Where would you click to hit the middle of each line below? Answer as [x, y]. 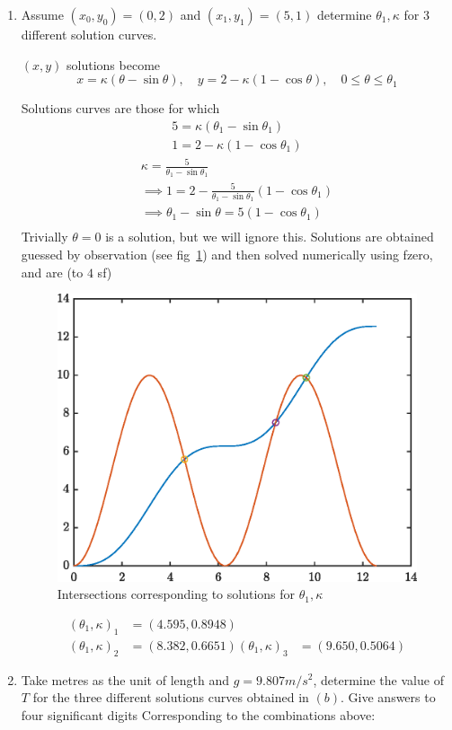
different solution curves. [89, 34]
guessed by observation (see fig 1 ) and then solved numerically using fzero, [227, 255]
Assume [42, 14]
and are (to [52, 272]
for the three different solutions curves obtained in [171, 697]
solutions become [114, 64]
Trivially [44, 237]
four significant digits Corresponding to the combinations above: [198, 714]
